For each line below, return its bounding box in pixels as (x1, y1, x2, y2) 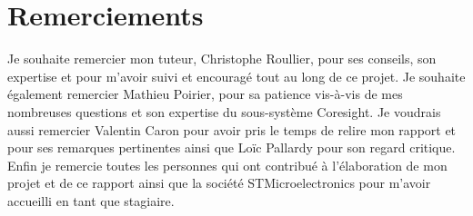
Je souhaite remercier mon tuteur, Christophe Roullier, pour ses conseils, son (7, 49, 437, 68)
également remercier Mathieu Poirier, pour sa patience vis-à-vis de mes (7, 84, 403, 103)
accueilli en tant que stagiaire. (7, 191, 175, 210)
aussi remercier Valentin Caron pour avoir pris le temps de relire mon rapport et (7, 120, 457, 139)
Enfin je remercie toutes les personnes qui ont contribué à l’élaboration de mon (7, 155, 448, 174)
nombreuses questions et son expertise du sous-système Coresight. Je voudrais (7, 102, 441, 121)
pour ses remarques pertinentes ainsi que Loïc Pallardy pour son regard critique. (7, 138, 456, 157)
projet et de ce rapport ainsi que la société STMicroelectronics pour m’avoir (7, 173, 431, 192)
